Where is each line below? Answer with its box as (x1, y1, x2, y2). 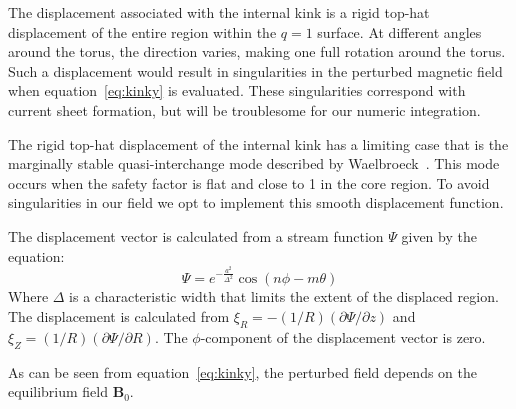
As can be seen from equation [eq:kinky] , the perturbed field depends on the (8, 361, 478, 382)
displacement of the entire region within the (8, 21, 277, 42)
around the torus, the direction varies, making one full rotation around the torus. (8, 41, 506, 62)
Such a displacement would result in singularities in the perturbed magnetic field (8, 60, 503, 81)
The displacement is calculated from (8, 306, 230, 326)
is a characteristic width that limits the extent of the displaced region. (69, 286, 499, 307)
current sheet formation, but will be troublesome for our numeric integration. (8, 99, 481, 120)
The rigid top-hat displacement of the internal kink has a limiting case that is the (8, 133, 509, 154)
